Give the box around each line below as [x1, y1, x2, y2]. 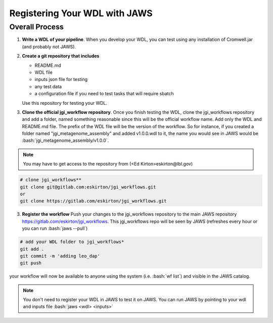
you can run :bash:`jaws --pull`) [22, 225, 88, 231]
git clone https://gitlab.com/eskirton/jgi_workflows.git [20, 198, 167, 204]
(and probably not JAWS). [22, 44, 76, 50]
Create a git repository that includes [22, 53, 100, 59]
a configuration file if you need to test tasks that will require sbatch [34, 91, 174, 97]
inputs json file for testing [34, 76, 88, 83]
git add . [20, 246, 44, 252]
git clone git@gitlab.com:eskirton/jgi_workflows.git [20, 184, 156, 190]
